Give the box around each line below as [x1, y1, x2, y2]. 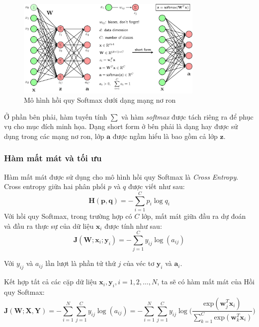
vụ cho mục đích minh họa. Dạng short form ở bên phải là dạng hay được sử [4, 121, 238, 131]
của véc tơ [123, 258, 155, 268]
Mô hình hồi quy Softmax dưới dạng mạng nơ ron [24, 95, 176, 105]
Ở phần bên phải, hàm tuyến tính [4, 111, 107, 122]
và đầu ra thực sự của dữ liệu [4, 220, 94, 231]
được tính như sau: [104, 220, 162, 231]
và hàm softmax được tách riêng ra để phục [121, 111, 254, 122]
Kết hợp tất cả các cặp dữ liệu [4, 276, 97, 287]
